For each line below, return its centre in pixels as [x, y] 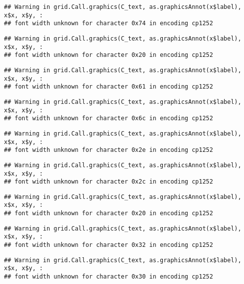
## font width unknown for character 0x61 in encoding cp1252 [109, 87]
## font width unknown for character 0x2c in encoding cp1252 [109, 182]
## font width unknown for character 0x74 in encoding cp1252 [109, 24]
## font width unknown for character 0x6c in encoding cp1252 [109, 118]
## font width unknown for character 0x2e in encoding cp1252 [109, 150]
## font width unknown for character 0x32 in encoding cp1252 [109, 245]
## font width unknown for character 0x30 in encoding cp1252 [109, 277]
